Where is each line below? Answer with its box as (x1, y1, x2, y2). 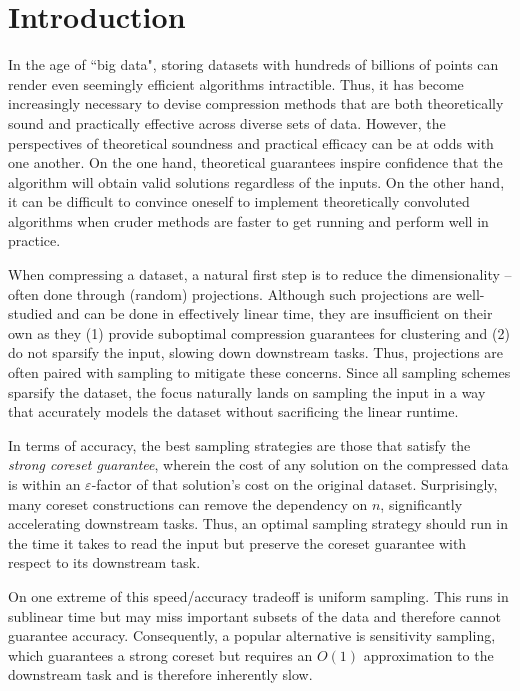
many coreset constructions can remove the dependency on (8, 493, 368, 514)
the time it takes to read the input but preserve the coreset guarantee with (8, 532, 467, 553)
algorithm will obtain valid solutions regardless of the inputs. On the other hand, (8, 171, 505, 192)
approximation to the (363, 644, 494, 665)
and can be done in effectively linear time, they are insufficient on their (57, 303, 493, 324)
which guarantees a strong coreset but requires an (8, 644, 313, 665)
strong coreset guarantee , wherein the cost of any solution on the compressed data (8, 454, 509, 475)
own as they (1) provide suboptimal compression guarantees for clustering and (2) (8, 322, 510, 343)
